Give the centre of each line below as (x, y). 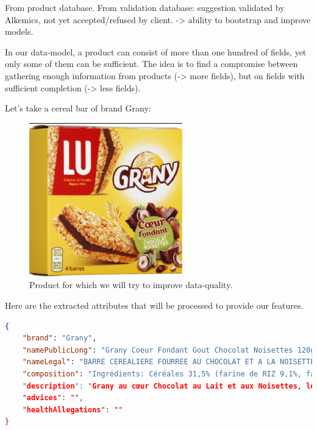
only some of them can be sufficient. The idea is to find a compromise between (151, 64)
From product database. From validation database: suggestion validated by (145, 7)
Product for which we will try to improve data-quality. (131, 285)
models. (19, 31)
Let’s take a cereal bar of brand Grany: (78, 108)
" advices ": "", (53, 398)
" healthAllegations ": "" (73, 410)
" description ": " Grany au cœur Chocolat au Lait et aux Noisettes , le (169, 386)
